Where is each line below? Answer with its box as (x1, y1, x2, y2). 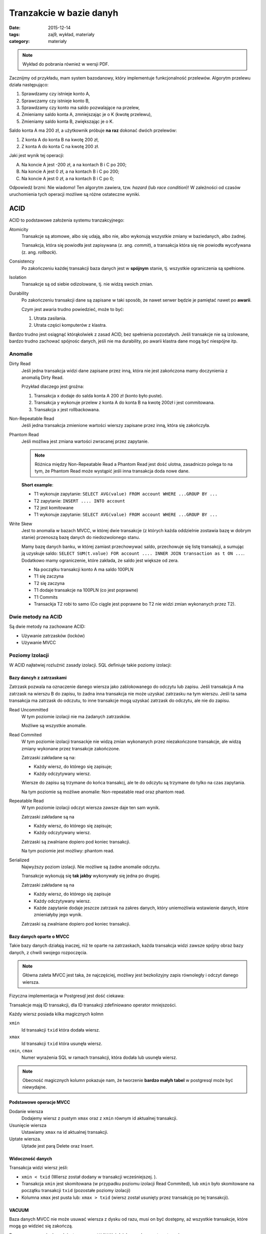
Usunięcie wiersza (9, 1122, 47, 1128)
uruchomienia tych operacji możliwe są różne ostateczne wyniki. (9, 192, 140, 197)
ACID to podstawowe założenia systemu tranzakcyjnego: (9, 217, 125, 223)
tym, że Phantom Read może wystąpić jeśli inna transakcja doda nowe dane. (34, 468, 190, 474)
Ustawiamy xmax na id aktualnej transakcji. (21, 1129, 108, 1135)
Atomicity (9, 226, 29, 232)
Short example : (21, 482, 54, 488)
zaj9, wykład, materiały (48, 31, 95, 37)
